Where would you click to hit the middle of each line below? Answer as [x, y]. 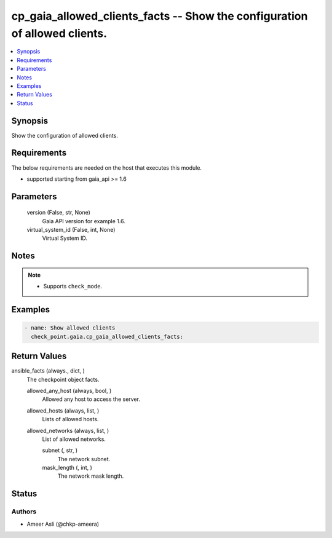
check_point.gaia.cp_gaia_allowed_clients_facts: [107, 336]
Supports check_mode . [73, 287]
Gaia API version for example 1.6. [84, 221]
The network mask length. [91, 476]
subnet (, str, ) [60, 450]
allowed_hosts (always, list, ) [63, 410]
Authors [24, 512]
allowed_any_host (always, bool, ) [69, 390]
